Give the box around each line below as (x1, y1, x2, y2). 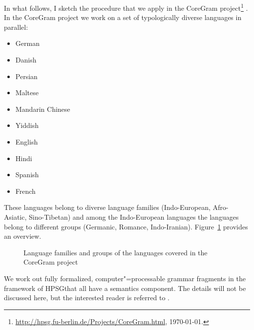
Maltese (15, 87, 39, 98)
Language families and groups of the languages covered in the (23, 247, 208, 257)
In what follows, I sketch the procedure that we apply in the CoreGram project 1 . (4, 1, 248, 13)
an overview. (4, 231, 42, 241)
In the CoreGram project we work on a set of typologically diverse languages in (4, 12, 242, 22)
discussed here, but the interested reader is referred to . (4, 292, 169, 303)
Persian (15, 71, 38, 81)
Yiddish (15, 120, 39, 130)
